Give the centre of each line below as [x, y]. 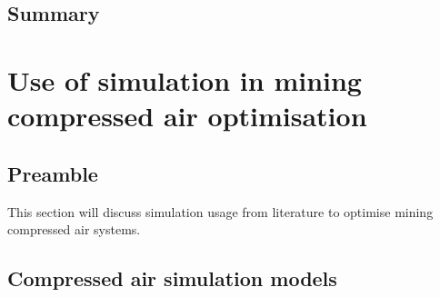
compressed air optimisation [187, 116]
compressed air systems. [74, 229]
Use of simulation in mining [185, 79]
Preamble [53, 173]
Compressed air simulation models [172, 278]
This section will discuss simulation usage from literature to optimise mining [220, 211]
